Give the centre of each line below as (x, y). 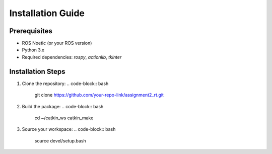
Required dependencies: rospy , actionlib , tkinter (72, 57)
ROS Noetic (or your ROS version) (57, 43)
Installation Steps (37, 71)
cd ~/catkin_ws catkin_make (64, 118)
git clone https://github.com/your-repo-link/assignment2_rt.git (99, 95)
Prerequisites (31, 31)
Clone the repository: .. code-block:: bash (65, 84)
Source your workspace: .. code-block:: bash (69, 129)
